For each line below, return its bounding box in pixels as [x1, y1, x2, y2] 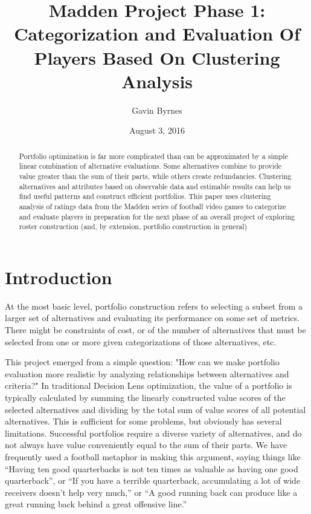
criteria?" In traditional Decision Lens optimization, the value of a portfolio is [5, 379, 292, 392]
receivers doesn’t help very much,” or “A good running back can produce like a [5, 486, 298, 498]
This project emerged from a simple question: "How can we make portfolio [5, 356, 280, 368]
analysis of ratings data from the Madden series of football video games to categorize [19, 201, 286, 211]
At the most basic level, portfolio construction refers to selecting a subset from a [5, 299, 303, 312]
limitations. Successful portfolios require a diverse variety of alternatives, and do [5, 426, 302, 439]
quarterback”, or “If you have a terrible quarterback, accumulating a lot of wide [5, 474, 301, 487]
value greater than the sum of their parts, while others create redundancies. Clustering [19, 171, 292, 181]
